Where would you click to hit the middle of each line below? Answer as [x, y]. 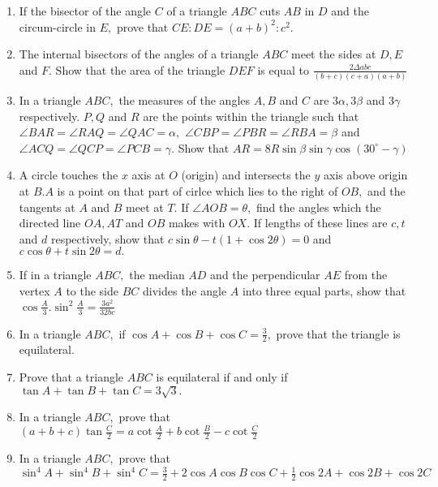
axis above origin [365, 175]
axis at [148, 175]
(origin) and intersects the [246, 175]
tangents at [47, 207]
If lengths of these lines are [320, 223]
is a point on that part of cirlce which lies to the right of [198, 191]
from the [366, 275]
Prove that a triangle [71, 376]
